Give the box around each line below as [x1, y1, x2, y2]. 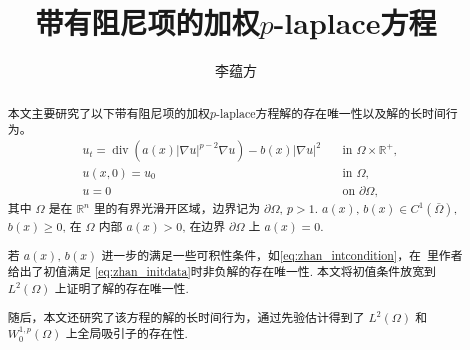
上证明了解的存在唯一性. [54, 280, 189, 297]
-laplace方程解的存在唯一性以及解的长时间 [215, 104, 446, 121]
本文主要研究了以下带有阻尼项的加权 [7, 104, 210, 121]
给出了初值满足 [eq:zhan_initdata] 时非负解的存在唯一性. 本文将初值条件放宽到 [7, 263, 436, 280]
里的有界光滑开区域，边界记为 [93, 200, 261, 217]
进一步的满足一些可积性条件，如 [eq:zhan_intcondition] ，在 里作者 [101, 246, 463, 263]
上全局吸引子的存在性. [65, 325, 188, 342]
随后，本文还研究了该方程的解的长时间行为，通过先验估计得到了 [7, 308, 365, 325]
